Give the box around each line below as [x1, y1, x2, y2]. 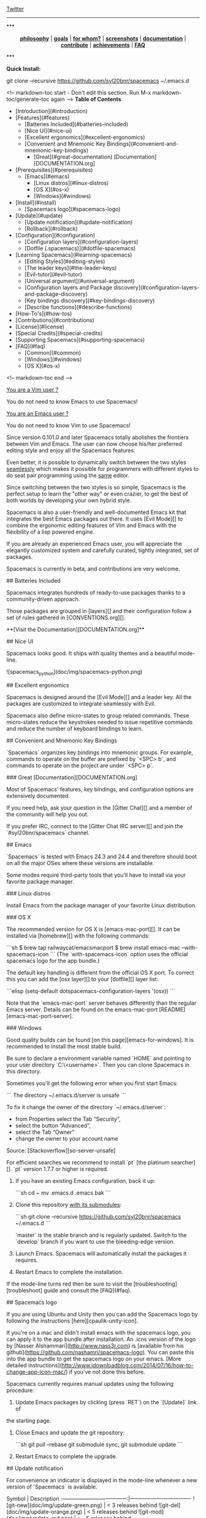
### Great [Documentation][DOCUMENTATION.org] [6, 773, 138, 781]
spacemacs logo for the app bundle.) [6, 957, 100, 964]
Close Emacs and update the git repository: [15, 1429, 125, 1436]
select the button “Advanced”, [15, 1121, 91, 1129]
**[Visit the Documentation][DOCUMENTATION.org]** [6, 626, 145, 633]
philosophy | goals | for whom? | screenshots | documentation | [20, 35, 186, 42]
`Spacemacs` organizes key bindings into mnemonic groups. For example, [6, 748, 193, 756]
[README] [159, 1005, 186, 1013]
